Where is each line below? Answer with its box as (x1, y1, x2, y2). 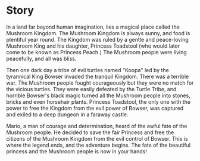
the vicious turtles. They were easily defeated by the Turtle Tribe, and (6, 85, 177, 92)
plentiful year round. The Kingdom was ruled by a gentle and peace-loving (6, 36, 189, 43)
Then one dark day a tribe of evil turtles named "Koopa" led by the (6, 66, 170, 73)
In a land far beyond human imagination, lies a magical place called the (6, 23, 180, 30)
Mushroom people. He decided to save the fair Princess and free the (6, 129, 174, 136)
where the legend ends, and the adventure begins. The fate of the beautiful (6, 141, 190, 148)
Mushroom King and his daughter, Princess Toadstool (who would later (6, 42, 180, 49)
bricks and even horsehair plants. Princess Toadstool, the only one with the (6, 98, 191, 105)
